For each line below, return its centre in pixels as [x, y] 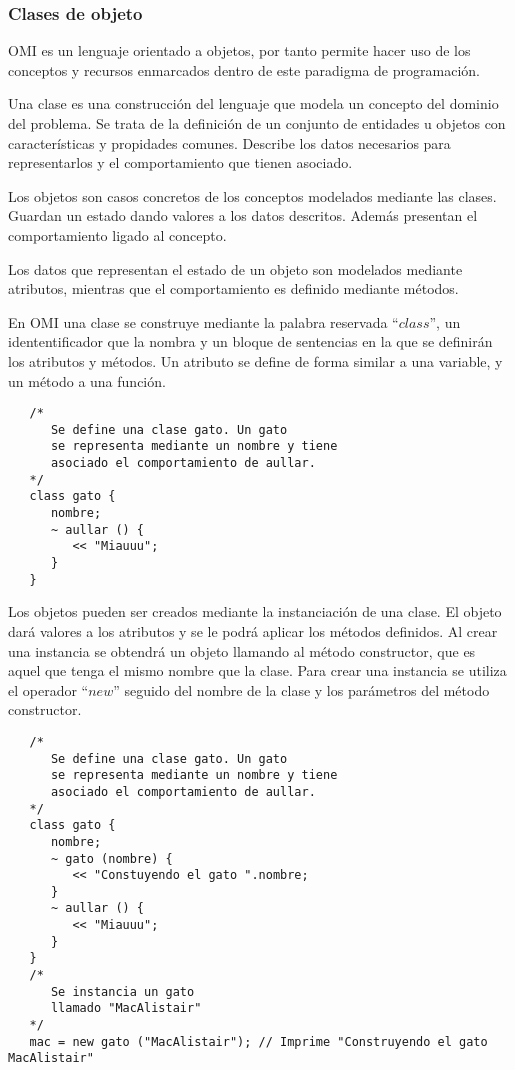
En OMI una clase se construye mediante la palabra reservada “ [203, 321]
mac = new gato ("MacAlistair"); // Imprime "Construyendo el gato [258, 1041]
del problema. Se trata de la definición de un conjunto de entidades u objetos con [257, 123]
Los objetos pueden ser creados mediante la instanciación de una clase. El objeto [255, 611]
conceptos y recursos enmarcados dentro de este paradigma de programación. [244, 69]
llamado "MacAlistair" [126, 1008]
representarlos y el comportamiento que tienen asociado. [180, 162]
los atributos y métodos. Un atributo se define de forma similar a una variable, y [255, 360]
